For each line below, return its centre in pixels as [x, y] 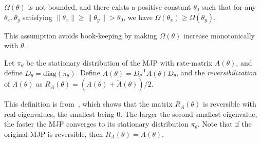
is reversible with [230, 104]
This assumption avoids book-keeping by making [81, 35]
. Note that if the [225, 124]
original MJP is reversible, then [54, 134]
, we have [138, 17]
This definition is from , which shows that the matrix [88, 104]
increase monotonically [219, 35]
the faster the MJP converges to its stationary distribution [96, 124]
